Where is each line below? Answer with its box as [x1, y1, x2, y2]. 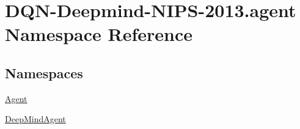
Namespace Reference [5, 21, 192, 46]
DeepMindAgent [5, 112, 66, 125]
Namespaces [5, 63, 83, 82]
